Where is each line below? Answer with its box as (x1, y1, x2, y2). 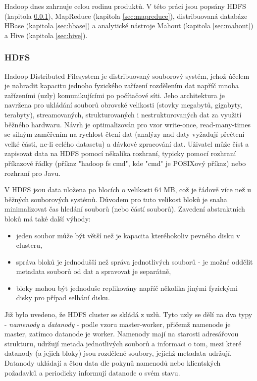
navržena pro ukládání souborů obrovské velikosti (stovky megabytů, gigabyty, (4, 100, 243, 110)
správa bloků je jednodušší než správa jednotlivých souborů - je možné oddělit (16, 256, 253, 267)
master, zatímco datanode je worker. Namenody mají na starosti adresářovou (4, 328, 239, 339)
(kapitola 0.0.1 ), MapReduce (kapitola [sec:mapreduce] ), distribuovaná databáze (4, 10, 248, 21)
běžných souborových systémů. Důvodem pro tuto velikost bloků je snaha (4, 194, 227, 204)
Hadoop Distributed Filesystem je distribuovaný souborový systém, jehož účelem (4, 70, 250, 81)
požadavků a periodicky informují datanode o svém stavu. (4, 367, 180, 378)
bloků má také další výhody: (4, 213, 91, 223)
